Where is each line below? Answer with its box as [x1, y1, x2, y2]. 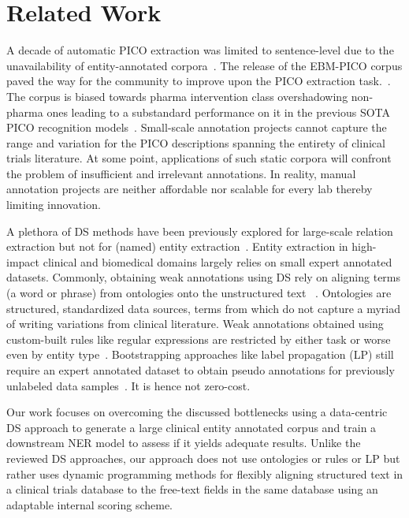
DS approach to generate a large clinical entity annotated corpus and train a [6, 419, 377, 435]
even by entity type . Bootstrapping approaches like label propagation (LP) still [6, 346, 394, 363]
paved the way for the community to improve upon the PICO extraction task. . [6, 73, 391, 89]
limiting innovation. [6, 196, 101, 213]
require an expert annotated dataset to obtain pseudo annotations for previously [6, 362, 395, 378]
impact [6, 253, 39, 270]
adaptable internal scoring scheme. [6, 496, 173, 512]
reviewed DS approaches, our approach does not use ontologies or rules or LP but [6, 449, 400, 466]
